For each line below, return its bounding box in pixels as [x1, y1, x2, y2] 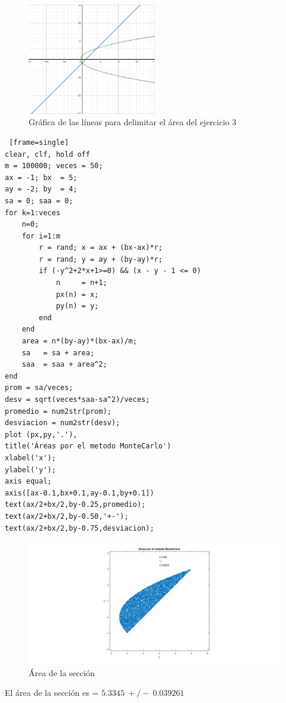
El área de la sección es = [5, 686, 99, 699]
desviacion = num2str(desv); [5, 419, 120, 428]
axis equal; [5, 477, 52, 486]
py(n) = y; [55, 302, 99, 311]
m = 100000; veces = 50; [5, 162, 103, 171]
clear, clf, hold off [5, 150, 91, 159]
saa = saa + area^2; [21, 360, 107, 369]
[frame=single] [9, 138, 69, 147]
